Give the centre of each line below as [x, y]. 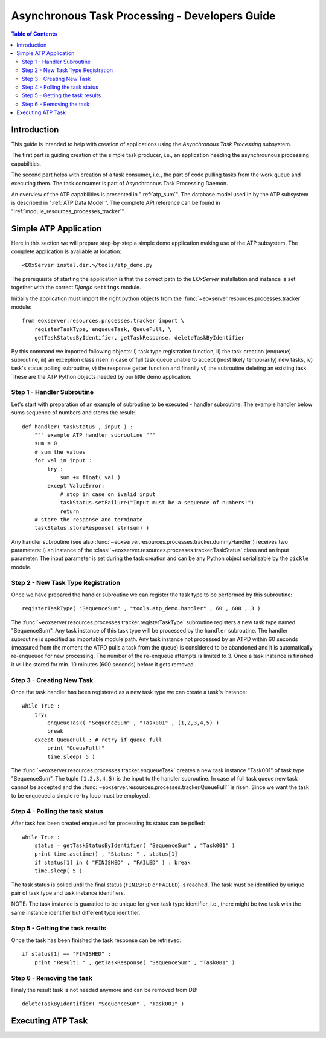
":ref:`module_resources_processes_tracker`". [68, 211]
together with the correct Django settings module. [76, 288]
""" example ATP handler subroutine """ [95, 435]
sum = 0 [46, 443]
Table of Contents [34, 34]
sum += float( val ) [90, 477]
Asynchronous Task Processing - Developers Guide [143, 16]
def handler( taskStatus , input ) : [78, 427]
